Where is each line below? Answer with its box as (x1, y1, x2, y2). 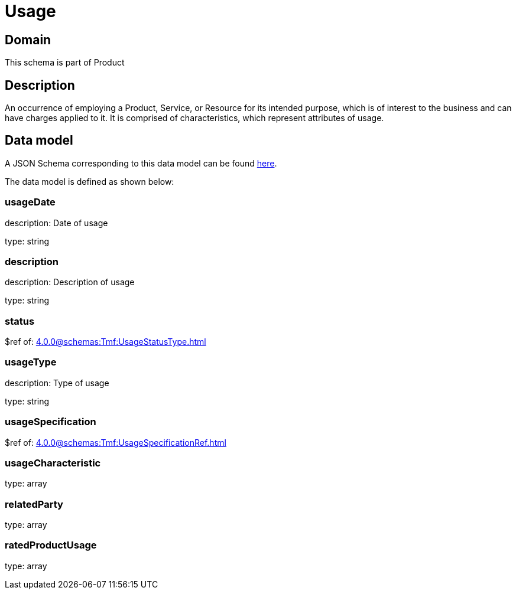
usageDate (5, 196, 56, 208)
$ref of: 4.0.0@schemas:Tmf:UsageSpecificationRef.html (5, 437, 226, 448)
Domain (5, 32, 51, 47)
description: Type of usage (5, 377, 109, 388)
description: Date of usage (5, 217, 108, 228)
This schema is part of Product (5, 57, 125, 68)
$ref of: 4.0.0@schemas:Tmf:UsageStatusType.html (5, 337, 206, 347)
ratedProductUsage (5, 539, 97, 551)
